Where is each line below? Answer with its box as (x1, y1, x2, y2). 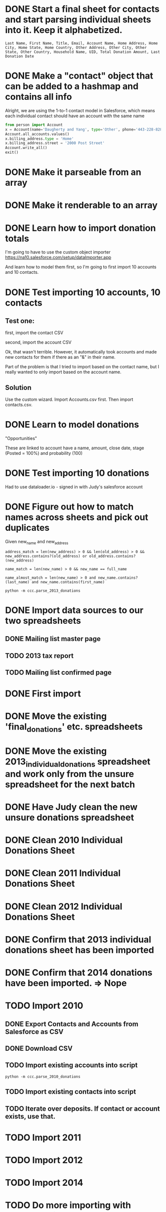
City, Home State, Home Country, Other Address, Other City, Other (5, 45, 147, 50)
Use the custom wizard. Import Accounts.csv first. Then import (5, 396, 133, 402)
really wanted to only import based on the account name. (5, 369, 122, 375)
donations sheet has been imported (5, 944, 154, 955)
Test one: (5, 316, 35, 325)
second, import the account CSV (5, 340, 72, 346)
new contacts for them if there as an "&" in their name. (5, 354, 116, 360)
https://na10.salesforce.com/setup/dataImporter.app (5, 255, 112, 260)
